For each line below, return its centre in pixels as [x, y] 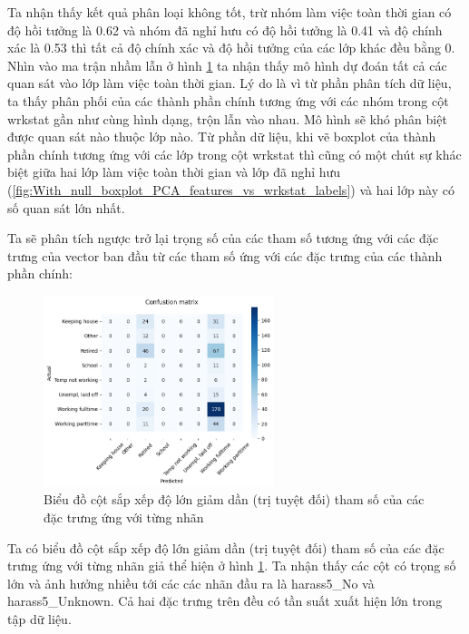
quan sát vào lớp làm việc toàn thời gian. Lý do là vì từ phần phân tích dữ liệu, [230, 83]
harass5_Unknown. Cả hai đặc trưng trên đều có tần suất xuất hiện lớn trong [225, 601]
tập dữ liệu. [39, 618]
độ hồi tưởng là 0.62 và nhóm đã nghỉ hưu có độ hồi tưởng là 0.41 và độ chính [225, 29]
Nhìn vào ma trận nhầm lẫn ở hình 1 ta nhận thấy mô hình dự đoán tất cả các [227, 65]
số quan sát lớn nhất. [66, 207]
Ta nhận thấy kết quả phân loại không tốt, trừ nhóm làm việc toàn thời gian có [230, 12]
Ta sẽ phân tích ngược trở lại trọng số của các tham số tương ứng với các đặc [223, 238]
